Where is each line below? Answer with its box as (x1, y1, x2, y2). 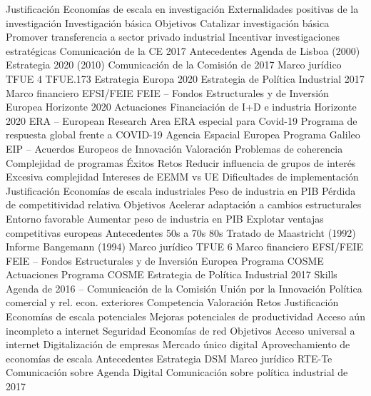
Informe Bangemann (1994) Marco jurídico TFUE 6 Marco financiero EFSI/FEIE (6, 239, 364, 254)
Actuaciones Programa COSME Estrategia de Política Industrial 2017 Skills (6, 267, 337, 282)
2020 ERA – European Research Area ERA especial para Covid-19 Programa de (6, 113, 357, 128)
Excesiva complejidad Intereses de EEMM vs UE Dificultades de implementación (6, 169, 359, 184)
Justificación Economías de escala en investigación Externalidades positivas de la (6, 1, 359, 16)
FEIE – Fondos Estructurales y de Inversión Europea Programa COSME (6, 253, 324, 268)
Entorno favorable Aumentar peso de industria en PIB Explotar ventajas (6, 210, 324, 225)
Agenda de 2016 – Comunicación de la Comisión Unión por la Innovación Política (6, 280, 362, 295)
